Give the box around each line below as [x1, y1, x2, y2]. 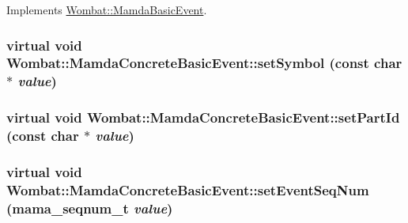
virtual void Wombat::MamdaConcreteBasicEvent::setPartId [6, 108, 400, 127]
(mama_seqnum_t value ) [6, 198, 173, 217]
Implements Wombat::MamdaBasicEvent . [6, 2, 207, 17]
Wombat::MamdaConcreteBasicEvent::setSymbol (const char [6, 53, 402, 73]
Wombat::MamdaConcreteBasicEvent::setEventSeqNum [6, 180, 369, 199]
